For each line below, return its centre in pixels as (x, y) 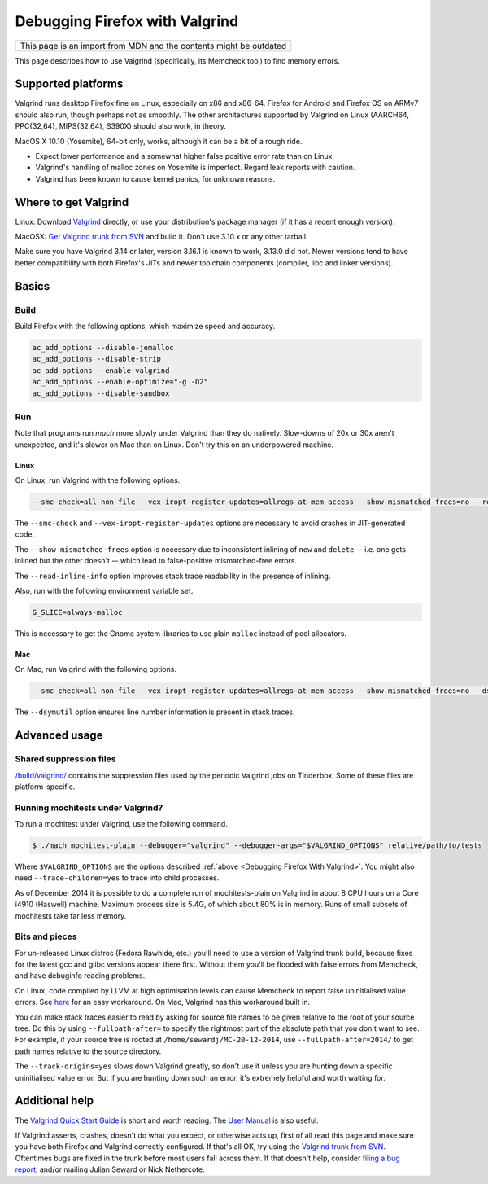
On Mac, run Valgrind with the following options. (96, 669)
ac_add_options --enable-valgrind (101, 370)
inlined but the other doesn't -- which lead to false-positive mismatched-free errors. (156, 561)
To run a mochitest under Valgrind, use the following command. (121, 824)
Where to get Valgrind (72, 202)
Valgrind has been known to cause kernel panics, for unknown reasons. (155, 178)
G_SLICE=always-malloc (77, 612)
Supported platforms (69, 84)
